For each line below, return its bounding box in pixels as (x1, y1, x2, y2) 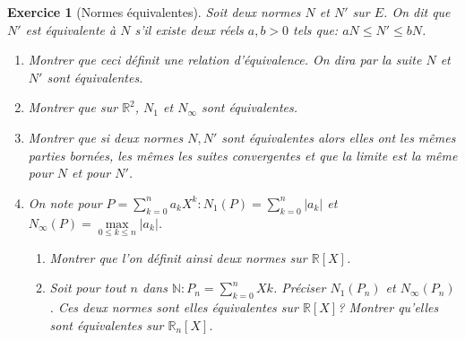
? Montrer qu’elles (338, 298, 439, 317)
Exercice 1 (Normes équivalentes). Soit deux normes (7, 3, 301, 21)
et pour (72, 163, 111, 182)
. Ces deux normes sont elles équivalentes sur (49, 298, 299, 317)
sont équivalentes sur (49, 315, 164, 334)
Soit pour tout (49, 278, 126, 297)
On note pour (28, 193, 102, 212)
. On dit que (383, 3, 451, 21)
